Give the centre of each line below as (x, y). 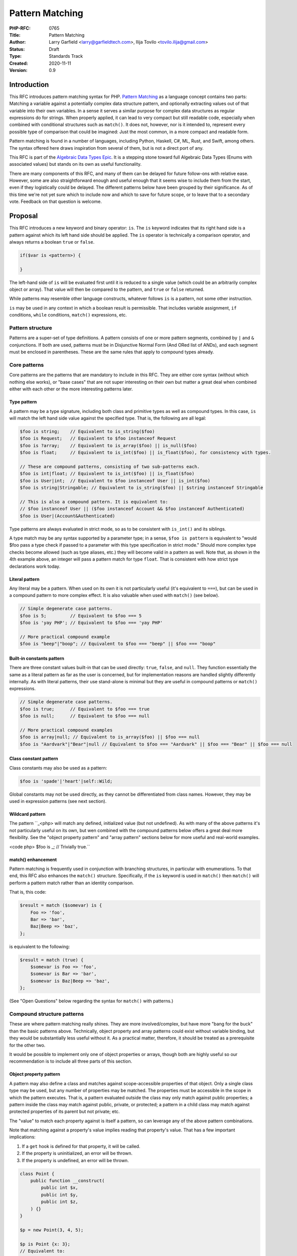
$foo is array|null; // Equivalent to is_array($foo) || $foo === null (110, 737)
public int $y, (60, 1195)
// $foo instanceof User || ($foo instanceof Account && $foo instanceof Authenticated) (132, 509)
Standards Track (66, 56)
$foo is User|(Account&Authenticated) (67, 516)
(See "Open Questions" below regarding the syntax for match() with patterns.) (91, 1001)
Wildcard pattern (27, 814)
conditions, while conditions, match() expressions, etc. (68, 315)
